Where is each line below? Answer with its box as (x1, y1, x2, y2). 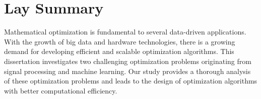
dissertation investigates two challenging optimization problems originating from (4, 55, 251, 66)
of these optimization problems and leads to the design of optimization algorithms (4, 75, 257, 86)
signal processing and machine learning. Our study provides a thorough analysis (4, 65, 251, 76)
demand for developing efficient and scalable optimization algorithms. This (4, 46, 234, 56)
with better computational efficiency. (4, 85, 117, 95)
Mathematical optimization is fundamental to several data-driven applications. (4, 26, 246, 37)
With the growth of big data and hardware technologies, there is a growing (4, 36, 235, 46)
